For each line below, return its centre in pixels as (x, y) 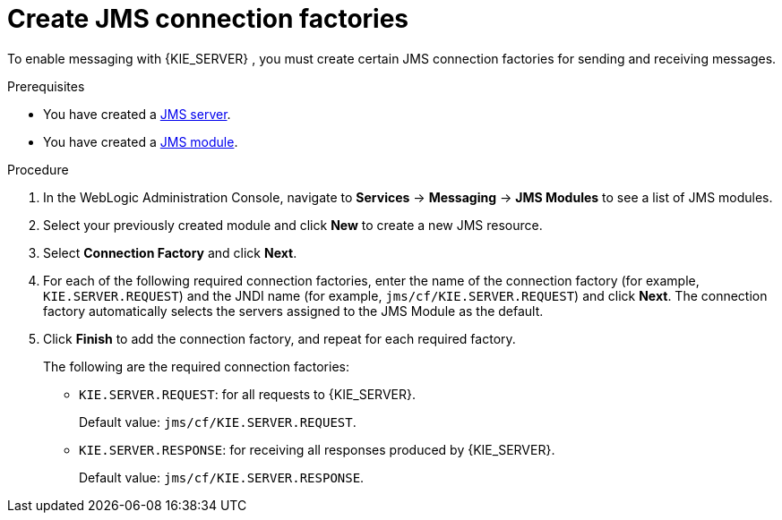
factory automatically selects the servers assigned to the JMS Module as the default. (293, 311)
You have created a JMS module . (141, 141)
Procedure (38, 169)
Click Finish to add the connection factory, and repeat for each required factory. (279, 338)
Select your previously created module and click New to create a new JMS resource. (293, 225)
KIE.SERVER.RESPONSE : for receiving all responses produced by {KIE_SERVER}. (317, 449)
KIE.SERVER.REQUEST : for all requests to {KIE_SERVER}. (247, 394)
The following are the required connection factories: (196, 366)
